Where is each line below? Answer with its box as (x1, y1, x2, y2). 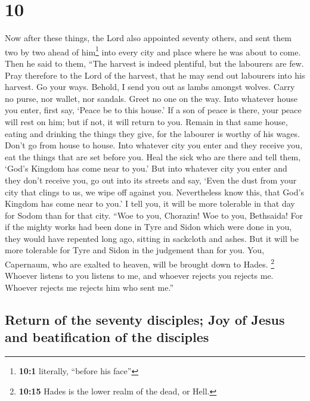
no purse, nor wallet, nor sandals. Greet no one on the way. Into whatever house (5, 92, 297, 104)
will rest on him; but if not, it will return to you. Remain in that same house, (5, 115, 288, 128)
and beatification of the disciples (5, 328, 209, 346)
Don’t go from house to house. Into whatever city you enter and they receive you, (5, 139, 303, 151)
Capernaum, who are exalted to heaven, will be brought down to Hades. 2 (5, 256, 275, 270)
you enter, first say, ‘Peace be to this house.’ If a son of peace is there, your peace (5, 104, 302, 116)
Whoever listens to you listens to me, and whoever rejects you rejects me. (5, 269, 274, 282)
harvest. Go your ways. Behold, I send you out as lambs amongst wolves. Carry (5, 80, 295, 93)
